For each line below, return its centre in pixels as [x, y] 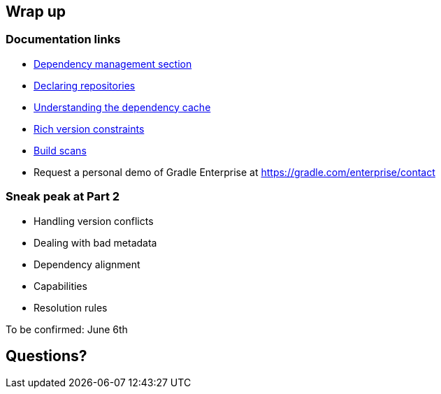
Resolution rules [71, 307]
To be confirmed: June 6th [67, 329]
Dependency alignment [87, 264]
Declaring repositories [85, 85]
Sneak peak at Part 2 [63, 197]
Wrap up [36, 12]
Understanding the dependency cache [122, 107]
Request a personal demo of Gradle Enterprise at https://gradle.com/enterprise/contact [234, 172]
